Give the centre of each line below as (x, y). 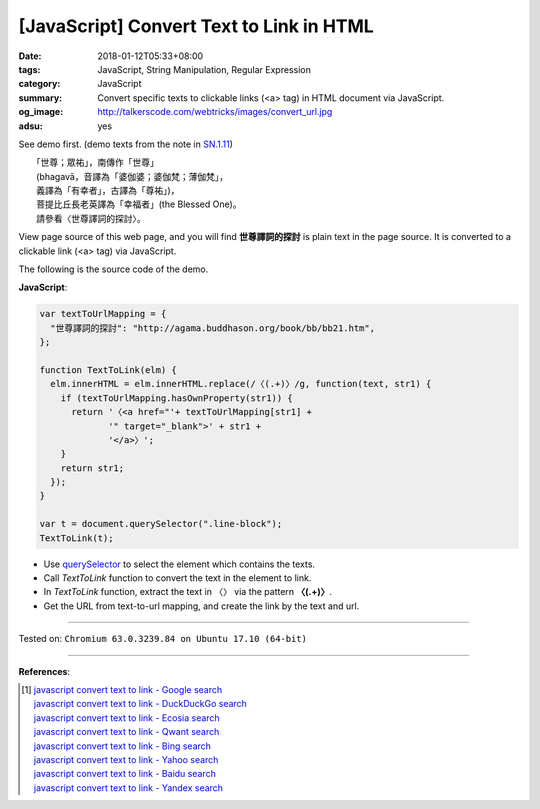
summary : (40, 97)
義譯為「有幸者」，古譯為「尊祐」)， (107, 191)
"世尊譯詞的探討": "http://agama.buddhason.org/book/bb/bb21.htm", (212, 328)
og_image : (41, 112)
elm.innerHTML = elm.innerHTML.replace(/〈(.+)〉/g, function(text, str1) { (241, 384)
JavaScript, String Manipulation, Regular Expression (204, 69)
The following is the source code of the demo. (113, 269)
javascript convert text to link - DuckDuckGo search (140, 704)
